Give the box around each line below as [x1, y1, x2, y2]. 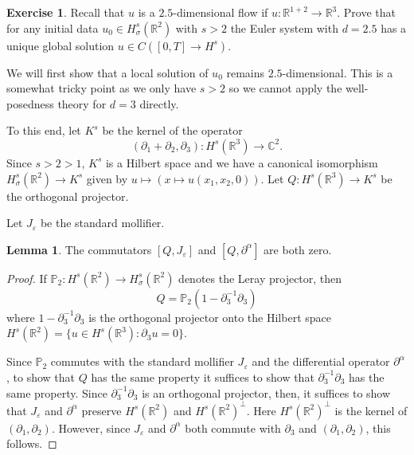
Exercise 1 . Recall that [6, 4, 125, 20]
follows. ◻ [6, 435, 57, 452]
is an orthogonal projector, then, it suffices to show [142, 384, 391, 401]
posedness [6, 95, 54, 112]
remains [226, 64, 265, 80]
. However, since [51, 419, 131, 436]
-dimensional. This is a [282, 64, 393, 80]
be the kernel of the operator [102, 122, 243, 139]
